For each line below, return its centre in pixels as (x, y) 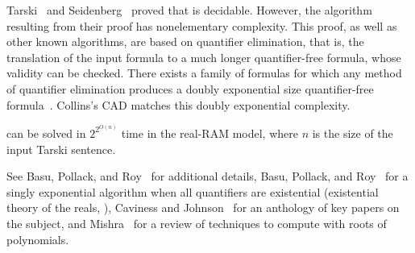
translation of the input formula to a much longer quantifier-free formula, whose (204, 57)
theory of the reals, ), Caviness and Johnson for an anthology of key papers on (203, 207)
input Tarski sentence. (61, 149)
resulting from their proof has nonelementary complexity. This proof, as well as (202, 25)
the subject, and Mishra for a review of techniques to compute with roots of (197, 223)
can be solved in (46, 133)
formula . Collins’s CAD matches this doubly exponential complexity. (178, 104)
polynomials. (38, 239)
